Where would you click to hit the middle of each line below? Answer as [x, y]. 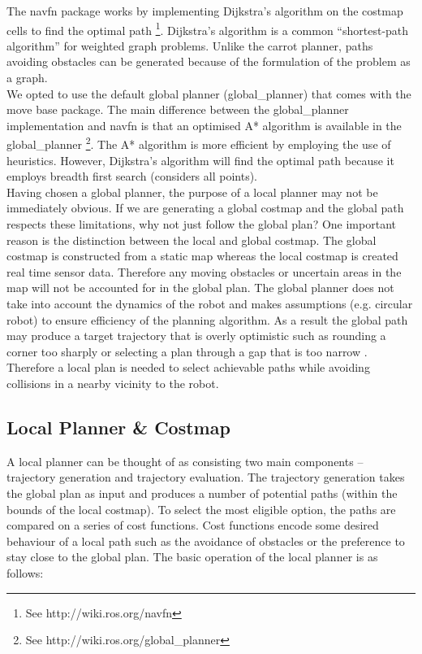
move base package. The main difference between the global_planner [178, 109]
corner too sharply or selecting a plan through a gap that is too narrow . [187, 351]
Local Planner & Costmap [118, 427]
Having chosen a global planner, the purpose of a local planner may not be [192, 192]
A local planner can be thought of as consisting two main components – [185, 461]
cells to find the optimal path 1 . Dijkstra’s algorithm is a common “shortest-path [208, 28]
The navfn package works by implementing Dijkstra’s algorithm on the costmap [205, 11]
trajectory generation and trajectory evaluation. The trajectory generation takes [206, 477]
